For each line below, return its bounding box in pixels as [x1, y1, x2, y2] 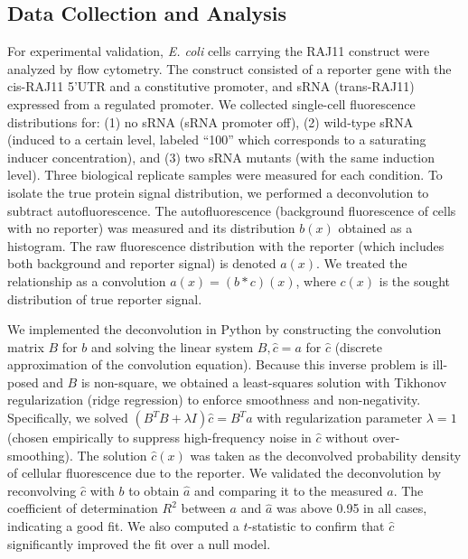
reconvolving [7, 480, 77, 499]
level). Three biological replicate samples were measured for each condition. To [7, 165, 443, 184]
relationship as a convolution [7, 271, 166, 290]
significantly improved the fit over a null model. [7, 534, 271, 553]
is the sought [379, 271, 451, 290]
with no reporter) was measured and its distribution [7, 219, 295, 238]
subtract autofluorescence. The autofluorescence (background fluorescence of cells [7, 200, 456, 219]
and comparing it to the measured [193, 480, 383, 499]
